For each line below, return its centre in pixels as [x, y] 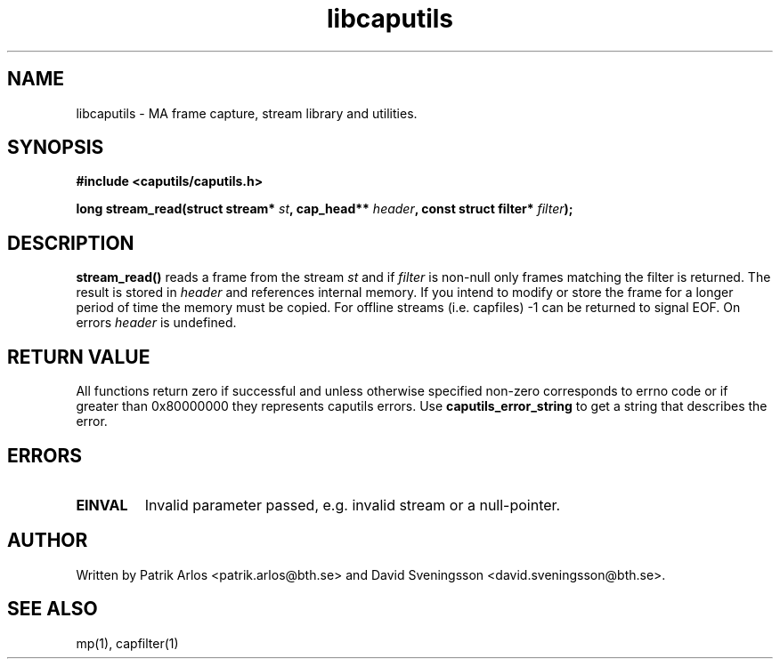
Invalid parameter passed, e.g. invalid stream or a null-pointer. [353, 505]
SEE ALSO [53, 609]
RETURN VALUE [79, 357]
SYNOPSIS [56, 148]
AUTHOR [48, 541]
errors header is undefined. [156, 323]
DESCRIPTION [71, 243]
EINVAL [102, 505]
